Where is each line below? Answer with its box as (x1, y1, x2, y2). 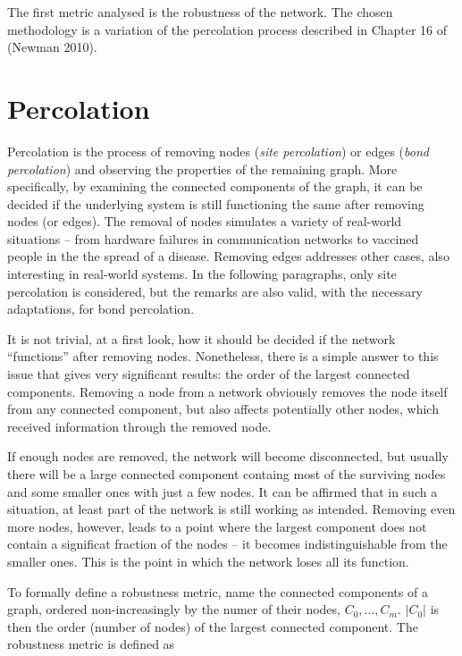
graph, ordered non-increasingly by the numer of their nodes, (7, 600, 340, 618)
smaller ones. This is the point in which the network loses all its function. (7, 551, 409, 570)
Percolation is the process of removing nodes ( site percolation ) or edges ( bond (7, 141, 429, 160)
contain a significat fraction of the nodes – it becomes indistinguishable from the (7, 534, 448, 553)
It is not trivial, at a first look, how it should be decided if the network (7, 329, 396, 348)
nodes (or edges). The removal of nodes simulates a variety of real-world (7, 212, 402, 231)
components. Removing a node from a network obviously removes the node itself (7, 382, 448, 400)
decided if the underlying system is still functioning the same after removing (7, 194, 424, 213)
